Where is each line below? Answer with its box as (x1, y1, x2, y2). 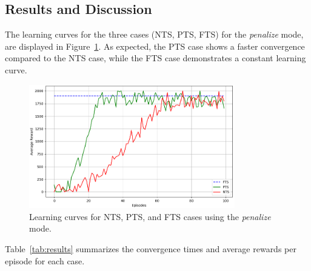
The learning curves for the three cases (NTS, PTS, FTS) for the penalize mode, (5, 28, 304, 41)
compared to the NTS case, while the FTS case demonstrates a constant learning (5, 52, 306, 64)
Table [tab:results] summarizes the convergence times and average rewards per (5, 242, 296, 255)
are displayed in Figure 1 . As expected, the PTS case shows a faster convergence (5, 39, 305, 52)
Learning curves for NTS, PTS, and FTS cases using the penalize (29, 210, 271, 222)
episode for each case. (5, 254, 85, 267)
